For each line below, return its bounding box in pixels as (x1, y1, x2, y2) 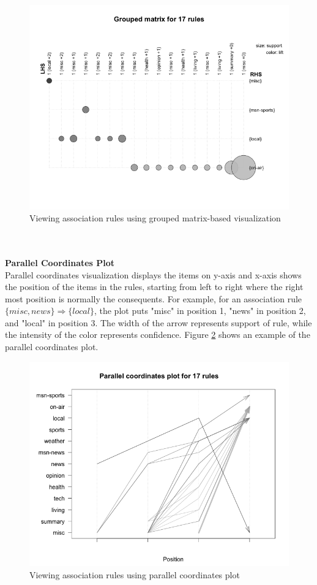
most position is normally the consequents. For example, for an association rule (5, 292, 302, 305)
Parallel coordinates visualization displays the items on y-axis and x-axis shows (5, 268, 302, 281)
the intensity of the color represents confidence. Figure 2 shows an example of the (5, 328, 310, 341)
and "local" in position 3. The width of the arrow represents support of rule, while (5, 316, 312, 329)
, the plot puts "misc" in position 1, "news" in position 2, (94, 304, 306, 317)
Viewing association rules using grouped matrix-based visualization (29, 212, 281, 224)
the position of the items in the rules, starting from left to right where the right (5, 280, 304, 293)
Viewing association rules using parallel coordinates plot (29, 568, 240, 581)
